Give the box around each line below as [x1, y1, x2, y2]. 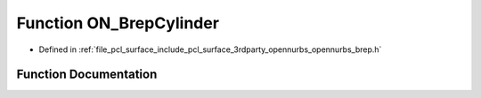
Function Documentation [16, 67, 158, 82]
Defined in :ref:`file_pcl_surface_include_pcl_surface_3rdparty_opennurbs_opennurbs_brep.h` [38, 44, 382, 55]
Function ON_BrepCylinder [16, 13, 220, 33]
